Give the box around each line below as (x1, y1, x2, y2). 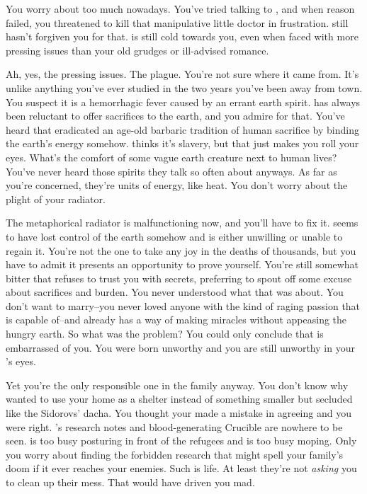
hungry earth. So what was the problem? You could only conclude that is (6, 326, 324, 341)
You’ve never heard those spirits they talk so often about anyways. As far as (6, 163, 337, 178)
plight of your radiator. (6, 191, 106, 206)
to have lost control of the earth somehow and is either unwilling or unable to (6, 229, 343, 243)
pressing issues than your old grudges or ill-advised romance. (6, 42, 269, 57)
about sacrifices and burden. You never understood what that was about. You (6, 285, 344, 299)
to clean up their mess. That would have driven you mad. (6, 475, 255, 489)
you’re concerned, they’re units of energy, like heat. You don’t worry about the (6, 178, 348, 193)
